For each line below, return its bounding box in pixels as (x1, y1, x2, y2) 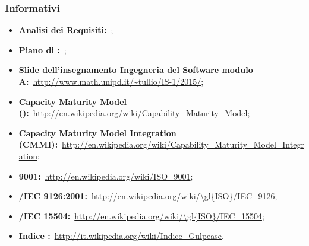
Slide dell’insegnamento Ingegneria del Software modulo (18, 63, 253, 76)
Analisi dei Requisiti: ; (18, 24, 113, 36)
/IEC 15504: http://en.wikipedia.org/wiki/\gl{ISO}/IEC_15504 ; (18, 209, 264, 222)
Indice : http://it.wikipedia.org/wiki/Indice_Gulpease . (18, 229, 224, 242)
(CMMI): (18, 138, 58, 151)
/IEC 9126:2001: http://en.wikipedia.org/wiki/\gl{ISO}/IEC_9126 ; (18, 190, 278, 202)
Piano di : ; (18, 43, 67, 56)
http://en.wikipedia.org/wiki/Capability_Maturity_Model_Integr (62, 138, 304, 151)
